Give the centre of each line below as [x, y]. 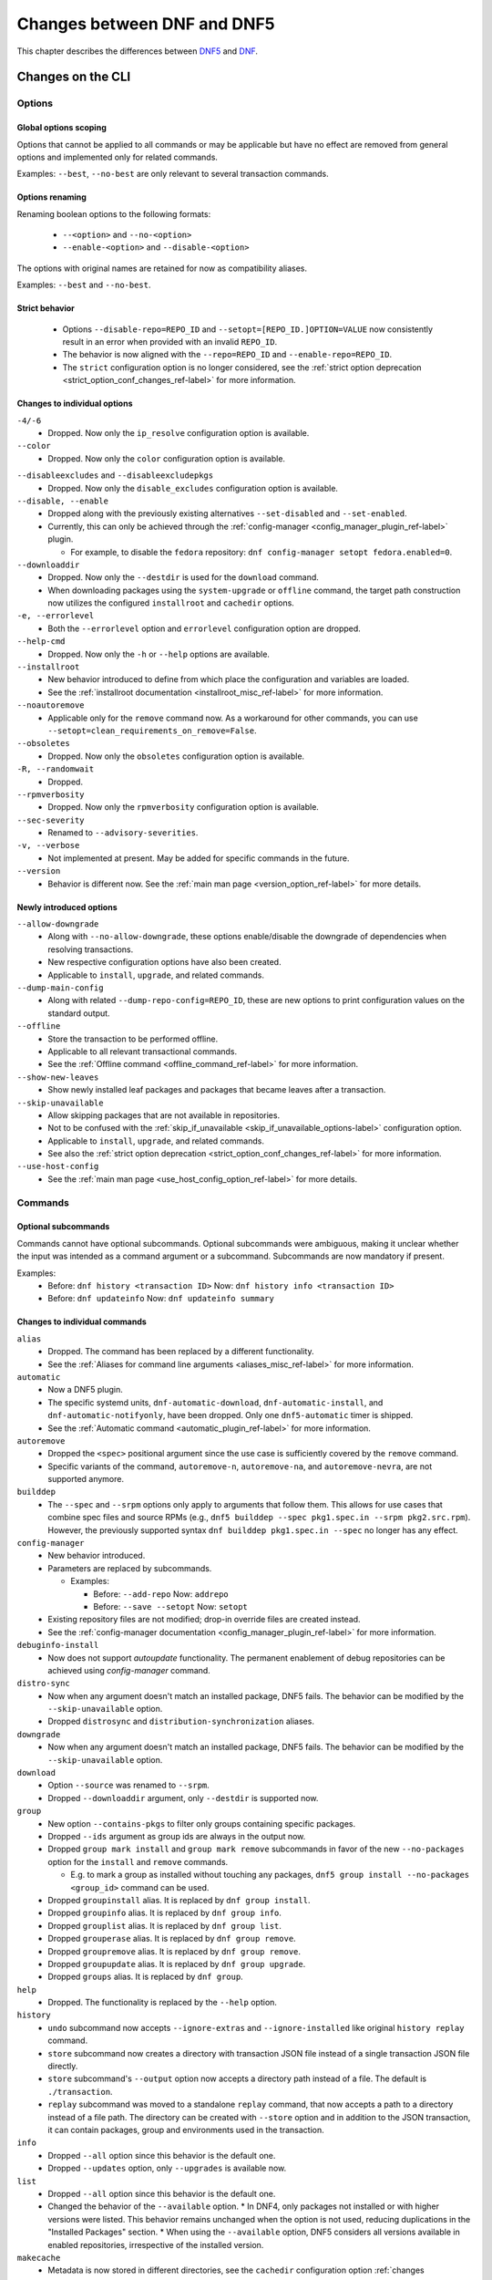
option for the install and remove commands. [138, 1861]
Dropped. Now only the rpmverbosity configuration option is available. [183, 807]
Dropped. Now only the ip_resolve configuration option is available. [179, 432]
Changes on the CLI [74, 77]
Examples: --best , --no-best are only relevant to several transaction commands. [173, 174]
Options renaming [51, 197]
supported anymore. [86, 1479]
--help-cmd [41, 642]
